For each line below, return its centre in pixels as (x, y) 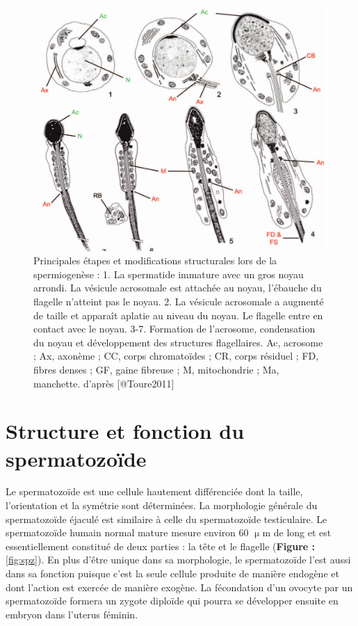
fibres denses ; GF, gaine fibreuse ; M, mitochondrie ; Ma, (156, 369)
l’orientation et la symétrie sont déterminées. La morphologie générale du (162, 505)
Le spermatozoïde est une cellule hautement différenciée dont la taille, (154, 491)
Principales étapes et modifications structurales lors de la (155, 260)
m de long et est (297, 532)
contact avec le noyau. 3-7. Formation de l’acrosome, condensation (174, 329)
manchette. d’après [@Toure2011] (104, 383)
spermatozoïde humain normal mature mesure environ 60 (127, 532)
